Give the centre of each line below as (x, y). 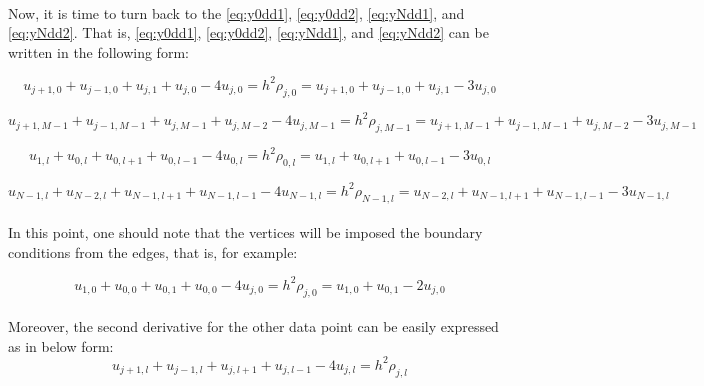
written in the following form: (98, 51)
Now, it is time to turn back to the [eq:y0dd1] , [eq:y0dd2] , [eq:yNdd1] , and (236, 12)
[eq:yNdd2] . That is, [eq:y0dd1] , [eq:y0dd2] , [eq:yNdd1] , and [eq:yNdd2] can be (248, 32)
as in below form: (61, 345)
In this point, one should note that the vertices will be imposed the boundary (245, 232)
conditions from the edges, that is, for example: (153, 251)
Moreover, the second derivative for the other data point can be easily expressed (253, 326)
